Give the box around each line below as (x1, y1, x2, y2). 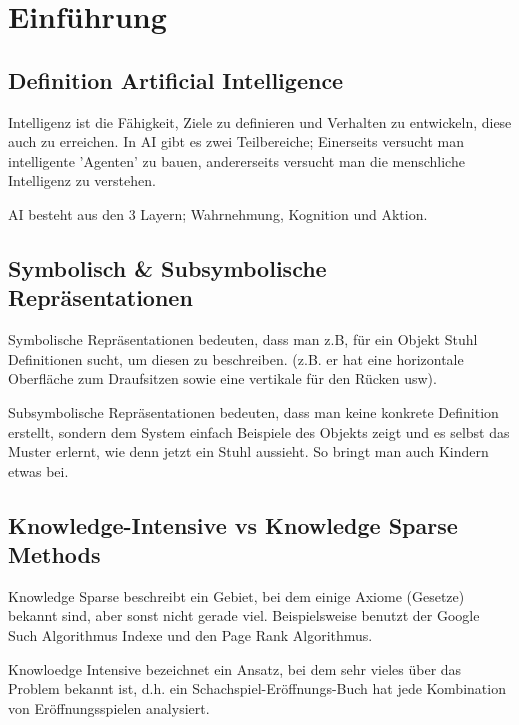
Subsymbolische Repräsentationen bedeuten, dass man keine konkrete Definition (8, 401, 499, 422)
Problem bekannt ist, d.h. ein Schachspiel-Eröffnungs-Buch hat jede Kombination (8, 678, 506, 699)
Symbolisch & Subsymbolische (8, 252, 327, 283)
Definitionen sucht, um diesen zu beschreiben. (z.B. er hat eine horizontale (8, 348, 464, 369)
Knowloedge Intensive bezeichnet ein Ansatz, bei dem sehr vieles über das (8, 658, 462, 679)
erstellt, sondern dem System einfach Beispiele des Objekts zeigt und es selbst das (8, 421, 510, 442)
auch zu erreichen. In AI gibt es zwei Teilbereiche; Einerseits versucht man (8, 131, 465, 152)
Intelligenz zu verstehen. (8, 170, 156, 191)
